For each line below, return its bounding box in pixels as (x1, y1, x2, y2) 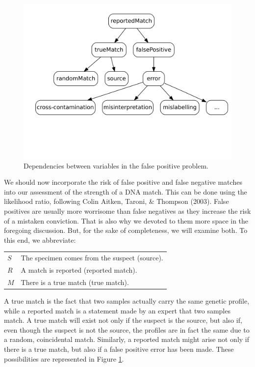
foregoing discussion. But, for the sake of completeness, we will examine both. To (4, 225, 248, 235)
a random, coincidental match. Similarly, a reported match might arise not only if (4, 334, 250, 344)
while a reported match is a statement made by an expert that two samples (4, 305, 230, 315)
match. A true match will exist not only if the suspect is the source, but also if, (4, 315, 242, 325)
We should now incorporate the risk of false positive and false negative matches (4, 177, 242, 187)
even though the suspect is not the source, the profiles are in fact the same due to (4, 324, 250, 335)
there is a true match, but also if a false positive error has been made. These (4, 343, 234, 354)
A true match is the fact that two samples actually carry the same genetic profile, (4, 295, 250, 306)
